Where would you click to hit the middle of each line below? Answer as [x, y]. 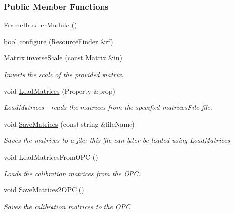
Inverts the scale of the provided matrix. [64, 74]
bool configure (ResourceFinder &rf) [59, 41]
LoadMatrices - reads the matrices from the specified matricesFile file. [108, 107]
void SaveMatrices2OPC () [44, 190]
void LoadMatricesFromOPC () [51, 156]
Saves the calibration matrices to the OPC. [68, 206]
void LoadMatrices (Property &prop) [60, 91]
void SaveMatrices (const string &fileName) [69, 123]
